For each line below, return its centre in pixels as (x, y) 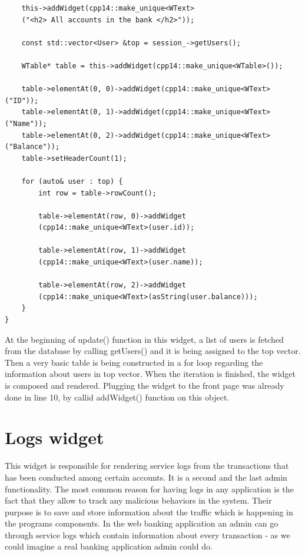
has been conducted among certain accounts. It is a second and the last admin (146, 477)
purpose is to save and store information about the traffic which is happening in (149, 512)
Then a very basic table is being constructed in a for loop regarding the (134, 362)
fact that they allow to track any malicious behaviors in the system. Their (138, 500)
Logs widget (54, 437)
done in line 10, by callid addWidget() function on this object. (117, 397)
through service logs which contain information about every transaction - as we (147, 535)
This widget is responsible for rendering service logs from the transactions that (147, 466)
